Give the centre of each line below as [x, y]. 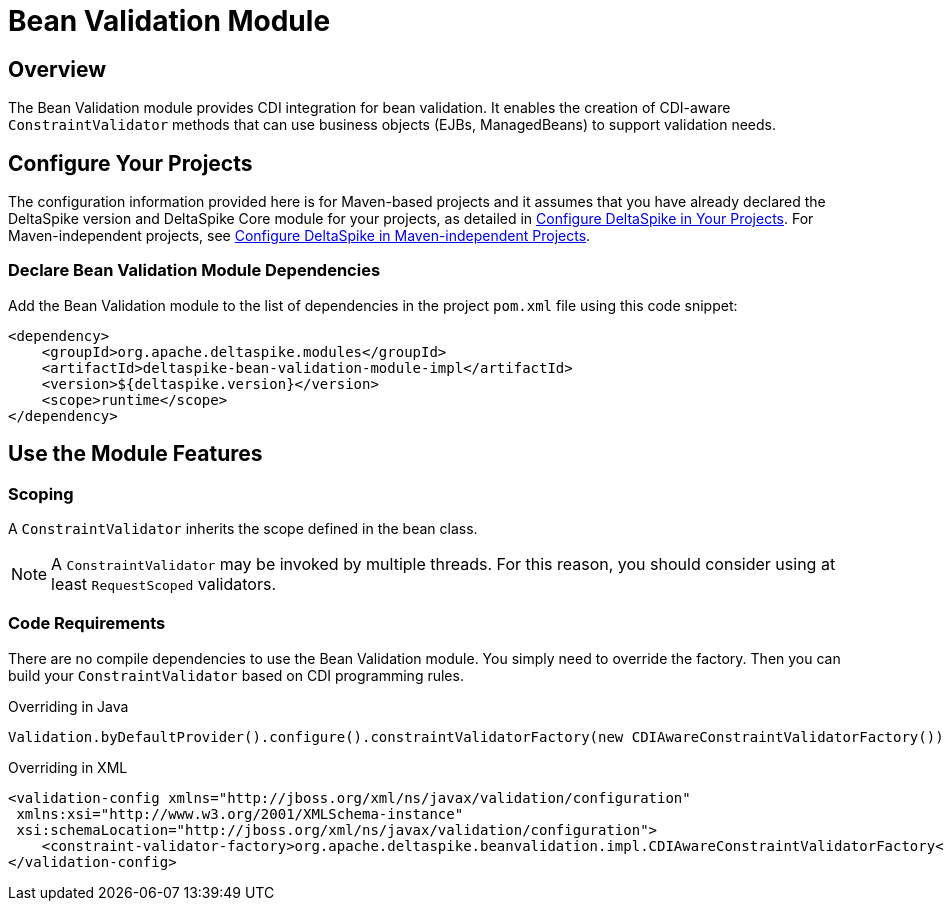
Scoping [41, 493]
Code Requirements [87, 623]
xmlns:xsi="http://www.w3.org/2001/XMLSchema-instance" [240, 813]
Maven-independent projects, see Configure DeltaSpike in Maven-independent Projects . [299, 236]
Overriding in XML [68, 767]
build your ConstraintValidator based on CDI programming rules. [236, 675]
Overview [57, 69]
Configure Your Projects [130, 163]
